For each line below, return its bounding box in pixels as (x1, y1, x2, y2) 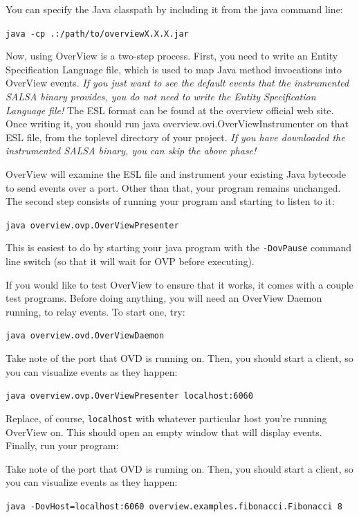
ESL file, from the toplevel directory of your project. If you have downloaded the (6, 129, 345, 144)
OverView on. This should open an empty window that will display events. (6, 424, 322, 439)
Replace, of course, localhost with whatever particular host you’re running (6, 410, 327, 425)
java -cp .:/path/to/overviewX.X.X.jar (6, 28, 189, 39)
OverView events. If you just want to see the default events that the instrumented (6, 75, 349, 90)
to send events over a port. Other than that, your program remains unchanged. (6, 180, 341, 194)
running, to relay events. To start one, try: (6, 304, 185, 318)
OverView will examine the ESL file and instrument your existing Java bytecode (6, 167, 347, 181)
